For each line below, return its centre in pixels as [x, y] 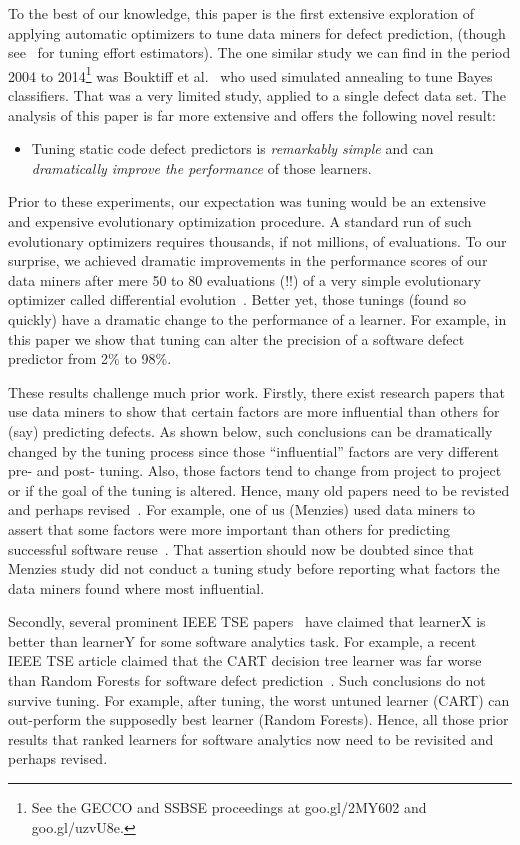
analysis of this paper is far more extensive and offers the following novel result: [252, 114]
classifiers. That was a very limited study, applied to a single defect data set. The [257, 95]
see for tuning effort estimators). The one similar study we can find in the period [259, 52]
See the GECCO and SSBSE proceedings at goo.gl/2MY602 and [229, 807]
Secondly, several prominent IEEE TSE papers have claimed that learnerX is [247, 621]
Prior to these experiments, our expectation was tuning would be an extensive [247, 201]
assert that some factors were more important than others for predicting [229, 528]
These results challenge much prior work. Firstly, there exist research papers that [256, 391]
